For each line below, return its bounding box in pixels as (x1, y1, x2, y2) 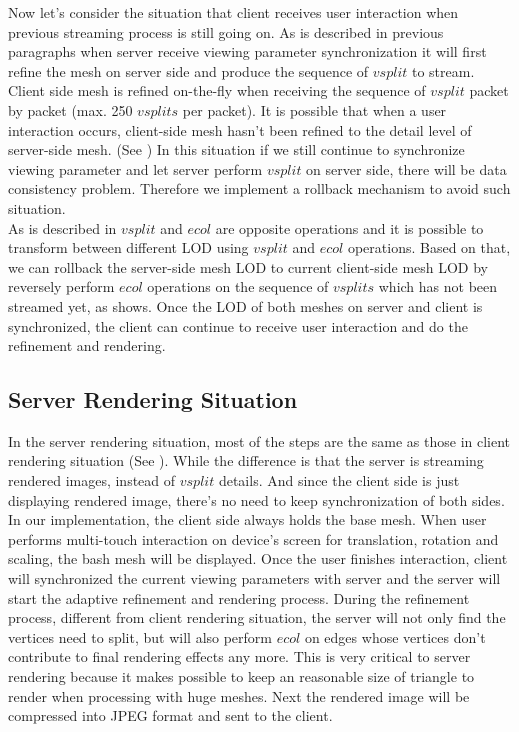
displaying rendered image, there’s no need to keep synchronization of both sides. (8, 489, 505, 510)
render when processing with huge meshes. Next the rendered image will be (8, 685, 470, 706)
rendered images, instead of (8, 470, 176, 491)
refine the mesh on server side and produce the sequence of (8, 60, 369, 81)
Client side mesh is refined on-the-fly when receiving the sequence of (8, 80, 426, 101)
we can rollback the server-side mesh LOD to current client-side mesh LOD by (8, 256, 489, 277)
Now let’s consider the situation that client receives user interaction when (8, 2, 459, 22)
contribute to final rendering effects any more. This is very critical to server (8, 646, 471, 667)
